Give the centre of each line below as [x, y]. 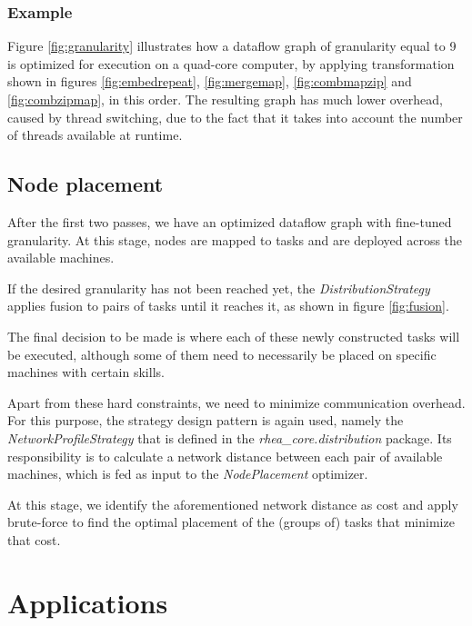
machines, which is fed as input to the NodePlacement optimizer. [188, 474]
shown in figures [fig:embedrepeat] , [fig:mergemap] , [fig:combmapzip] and [210, 81]
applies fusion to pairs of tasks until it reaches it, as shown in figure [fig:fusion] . [228, 306]
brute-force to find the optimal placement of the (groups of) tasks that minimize [231, 522]
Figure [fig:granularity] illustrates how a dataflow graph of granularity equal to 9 [232, 46]
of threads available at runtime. [95, 135]
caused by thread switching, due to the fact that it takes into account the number [235, 117]
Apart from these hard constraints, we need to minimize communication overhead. [236, 402]
